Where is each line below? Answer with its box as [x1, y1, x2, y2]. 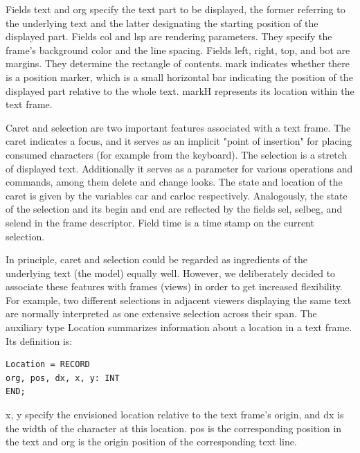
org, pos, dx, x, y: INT [6, 373, 120, 383]
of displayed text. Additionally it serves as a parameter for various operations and [6, 161, 353, 175]
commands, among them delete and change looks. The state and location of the [6, 175, 343, 189]
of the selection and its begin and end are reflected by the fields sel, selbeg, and [6, 202, 343, 216]
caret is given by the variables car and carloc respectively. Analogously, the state [6, 188, 348, 202]
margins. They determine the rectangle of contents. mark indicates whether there [6, 56, 350, 71]
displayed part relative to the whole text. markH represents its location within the [6, 83, 354, 98]
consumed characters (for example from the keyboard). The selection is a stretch [6, 147, 348, 161]
